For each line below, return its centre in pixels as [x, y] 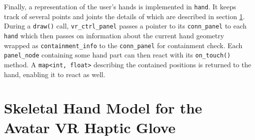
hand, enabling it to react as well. [55, 74]
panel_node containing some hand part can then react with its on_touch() [117, 55]
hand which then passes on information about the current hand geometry [114, 35]
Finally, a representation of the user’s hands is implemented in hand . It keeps [120, 6]
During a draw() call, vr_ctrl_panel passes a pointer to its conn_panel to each [125, 26]
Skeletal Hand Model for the [103, 108]
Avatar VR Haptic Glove [90, 127]
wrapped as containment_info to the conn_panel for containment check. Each [123, 45]
